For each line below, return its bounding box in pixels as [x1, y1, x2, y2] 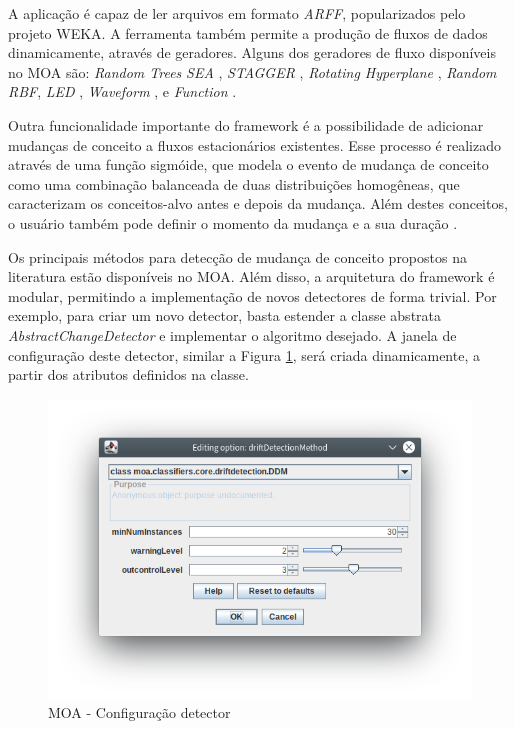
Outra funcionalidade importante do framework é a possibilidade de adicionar [8, 114, 484, 135]
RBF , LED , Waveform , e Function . [8, 81, 237, 102]
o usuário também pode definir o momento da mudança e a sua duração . [8, 212, 458, 233]
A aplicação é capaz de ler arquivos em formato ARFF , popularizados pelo [8, 3, 466, 23]
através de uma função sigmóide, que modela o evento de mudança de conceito [8, 154, 489, 175]
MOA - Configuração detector [48, 702, 231, 723]
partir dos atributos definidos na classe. [8, 364, 249, 385]
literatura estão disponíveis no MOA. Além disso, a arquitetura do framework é [8, 266, 495, 287]
